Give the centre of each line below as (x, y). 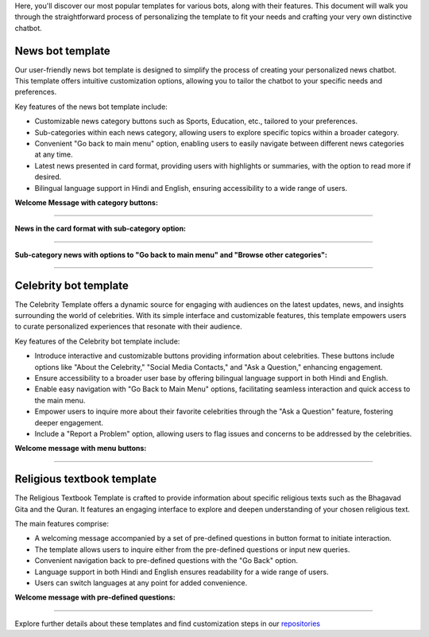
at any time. (54, 154)
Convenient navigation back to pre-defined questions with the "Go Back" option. (166, 561)
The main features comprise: (62, 524)
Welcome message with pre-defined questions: (95, 597)
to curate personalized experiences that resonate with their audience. (128, 327)
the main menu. (60, 400)
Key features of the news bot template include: (91, 107)
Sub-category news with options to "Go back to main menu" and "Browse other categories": (171, 254)
